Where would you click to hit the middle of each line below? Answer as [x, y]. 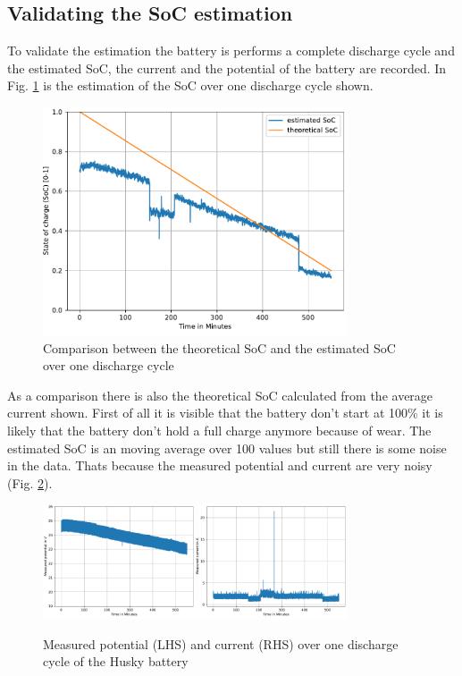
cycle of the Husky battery [116, 661]
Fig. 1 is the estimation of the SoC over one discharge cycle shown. [190, 85]
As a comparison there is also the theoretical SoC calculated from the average [220, 395]
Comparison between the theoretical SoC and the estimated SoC [219, 347]
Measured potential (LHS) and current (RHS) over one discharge [221, 643]
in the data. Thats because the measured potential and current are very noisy [220, 465]
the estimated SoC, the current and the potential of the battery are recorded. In [227, 68]
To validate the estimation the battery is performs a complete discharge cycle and [231, 51]
